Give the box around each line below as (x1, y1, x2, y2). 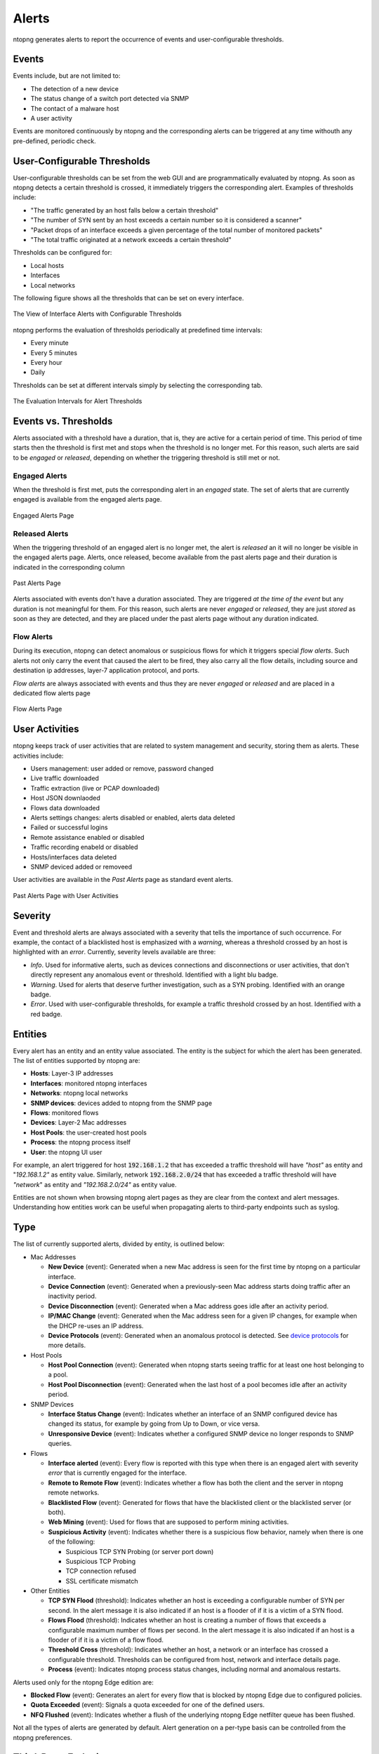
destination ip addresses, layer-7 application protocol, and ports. (13, 667, 200, 675)
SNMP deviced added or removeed (30, 862, 133, 871)
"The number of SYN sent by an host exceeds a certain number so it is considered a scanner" (30, 216, 302, 225)
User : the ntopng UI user (30, 1148, 102, 1156)
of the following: (48, 1537, 95, 1546)
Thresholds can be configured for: (13, 248, 112, 257)
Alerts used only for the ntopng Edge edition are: (13, 1678, 154, 1687)
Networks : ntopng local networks (30, 1089, 128, 1097)
